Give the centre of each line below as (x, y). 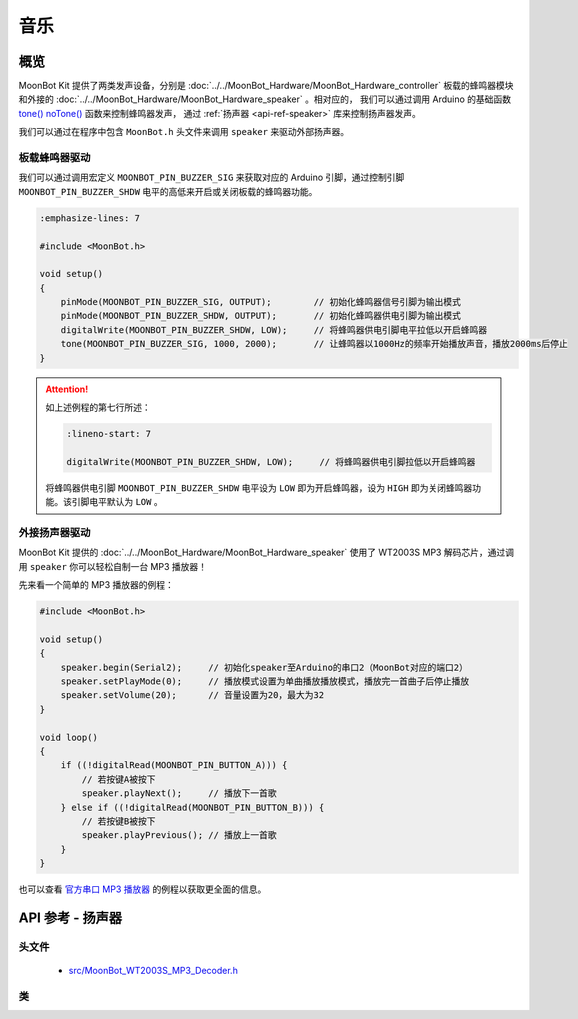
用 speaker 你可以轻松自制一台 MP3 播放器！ (113, 566)
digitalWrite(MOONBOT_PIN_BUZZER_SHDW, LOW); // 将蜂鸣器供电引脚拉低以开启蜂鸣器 (271, 461)
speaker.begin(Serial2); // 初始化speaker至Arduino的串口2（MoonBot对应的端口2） (264, 667)
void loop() (69, 737)
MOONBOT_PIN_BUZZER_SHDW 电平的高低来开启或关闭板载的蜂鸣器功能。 (168, 191)
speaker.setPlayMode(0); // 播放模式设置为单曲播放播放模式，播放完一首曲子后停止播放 (265, 681)
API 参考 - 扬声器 (70, 917)
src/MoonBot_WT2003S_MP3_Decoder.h (153, 971)
